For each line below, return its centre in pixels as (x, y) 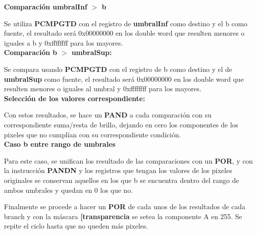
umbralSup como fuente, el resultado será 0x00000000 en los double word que (124, 79)
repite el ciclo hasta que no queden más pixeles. (76, 226)
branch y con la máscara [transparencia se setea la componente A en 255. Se (123, 216)
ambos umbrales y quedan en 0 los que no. (69, 190)
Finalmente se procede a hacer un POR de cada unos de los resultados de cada (125, 206)
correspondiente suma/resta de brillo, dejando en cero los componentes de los (121, 124)
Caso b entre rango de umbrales (60, 144)
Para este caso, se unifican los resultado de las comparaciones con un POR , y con (128, 160)
